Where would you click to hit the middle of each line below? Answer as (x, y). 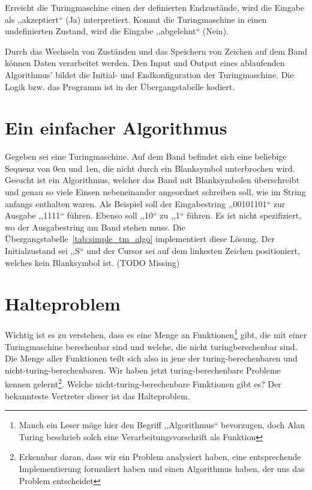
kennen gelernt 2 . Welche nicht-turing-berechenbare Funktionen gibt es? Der (143, 383)
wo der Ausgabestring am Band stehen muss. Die (95, 227)
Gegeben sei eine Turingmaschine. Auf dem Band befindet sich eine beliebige (146, 156)
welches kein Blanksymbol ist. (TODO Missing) (92, 262)
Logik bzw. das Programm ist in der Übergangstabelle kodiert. (120, 86)
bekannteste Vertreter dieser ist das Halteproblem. (97, 395)
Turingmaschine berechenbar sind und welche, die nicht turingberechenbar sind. (151, 346)
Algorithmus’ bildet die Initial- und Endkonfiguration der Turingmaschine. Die (149, 74)
